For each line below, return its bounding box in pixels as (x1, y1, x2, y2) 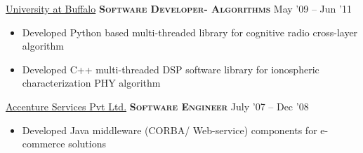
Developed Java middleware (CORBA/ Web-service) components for (22, 122, 317, 137)
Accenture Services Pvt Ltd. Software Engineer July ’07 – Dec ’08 (6, 99, 309, 113)
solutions (68, 136, 106, 151)
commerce (22, 136, 65, 151)
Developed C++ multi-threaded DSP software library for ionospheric (22, 61, 319, 76)
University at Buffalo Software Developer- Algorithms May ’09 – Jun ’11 (6, 1, 352, 15)
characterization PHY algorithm (22, 75, 161, 90)
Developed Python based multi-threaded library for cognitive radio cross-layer (22, 24, 358, 39)
